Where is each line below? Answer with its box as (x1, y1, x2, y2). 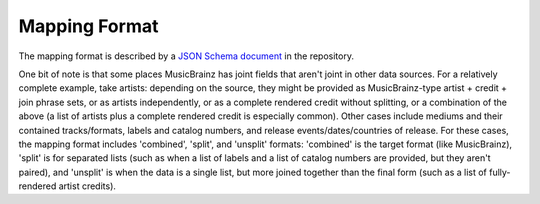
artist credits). (58, 180, 117, 192)
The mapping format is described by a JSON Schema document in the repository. (18, 50, 355, 62)
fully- (488, 166, 511, 178)
